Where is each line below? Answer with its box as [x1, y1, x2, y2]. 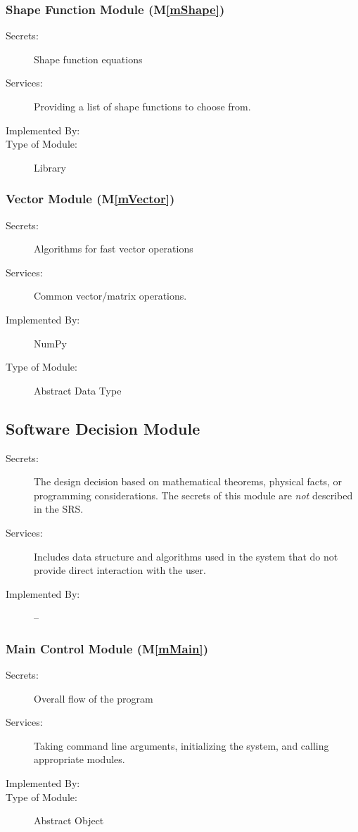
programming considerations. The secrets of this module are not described [34, 487, 353, 502]
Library [34, 160, 66, 174]
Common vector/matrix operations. [34, 288, 187, 303]
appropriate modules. [34, 752, 125, 767]
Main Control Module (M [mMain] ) [6, 639, 208, 657]
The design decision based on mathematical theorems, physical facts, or [34, 474, 343, 489]
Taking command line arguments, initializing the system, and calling [34, 738, 329, 753]
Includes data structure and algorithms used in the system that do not [34, 549, 338, 563]
